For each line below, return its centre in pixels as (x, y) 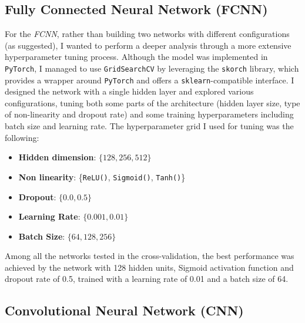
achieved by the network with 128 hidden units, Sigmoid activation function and (149, 267)
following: (22, 137)
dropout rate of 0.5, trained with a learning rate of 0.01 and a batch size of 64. (147, 279)
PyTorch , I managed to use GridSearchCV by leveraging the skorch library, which (152, 68)
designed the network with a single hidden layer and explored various (129, 91)
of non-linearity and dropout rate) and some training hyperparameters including (149, 114)
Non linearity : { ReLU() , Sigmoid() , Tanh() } (102, 176)
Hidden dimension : (57, 157)
